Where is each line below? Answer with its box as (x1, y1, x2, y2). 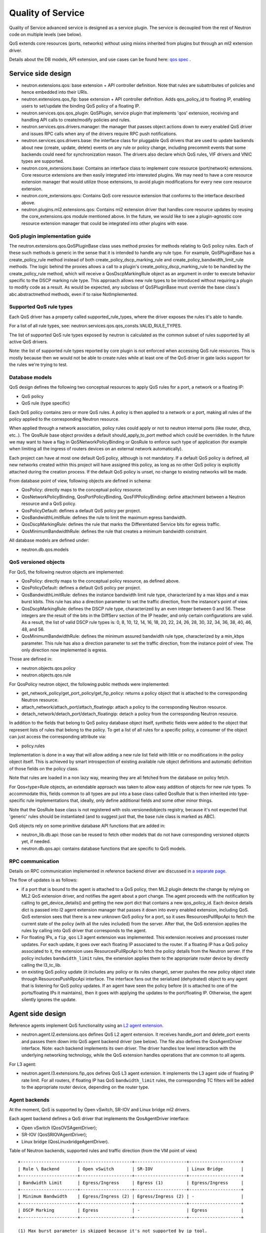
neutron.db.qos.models (21, 546, 69, 552)
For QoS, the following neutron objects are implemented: (9, 569, 124, 575)
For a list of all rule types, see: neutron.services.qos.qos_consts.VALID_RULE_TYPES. (9, 323, 182, 329)
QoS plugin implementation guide (9, 232, 91, 239)
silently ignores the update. (21, 996, 77, 1002)
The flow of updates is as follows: (9, 877, 78, 883)
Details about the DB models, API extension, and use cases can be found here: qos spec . (9, 57, 191, 63)
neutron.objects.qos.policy (21, 665, 76, 671)
